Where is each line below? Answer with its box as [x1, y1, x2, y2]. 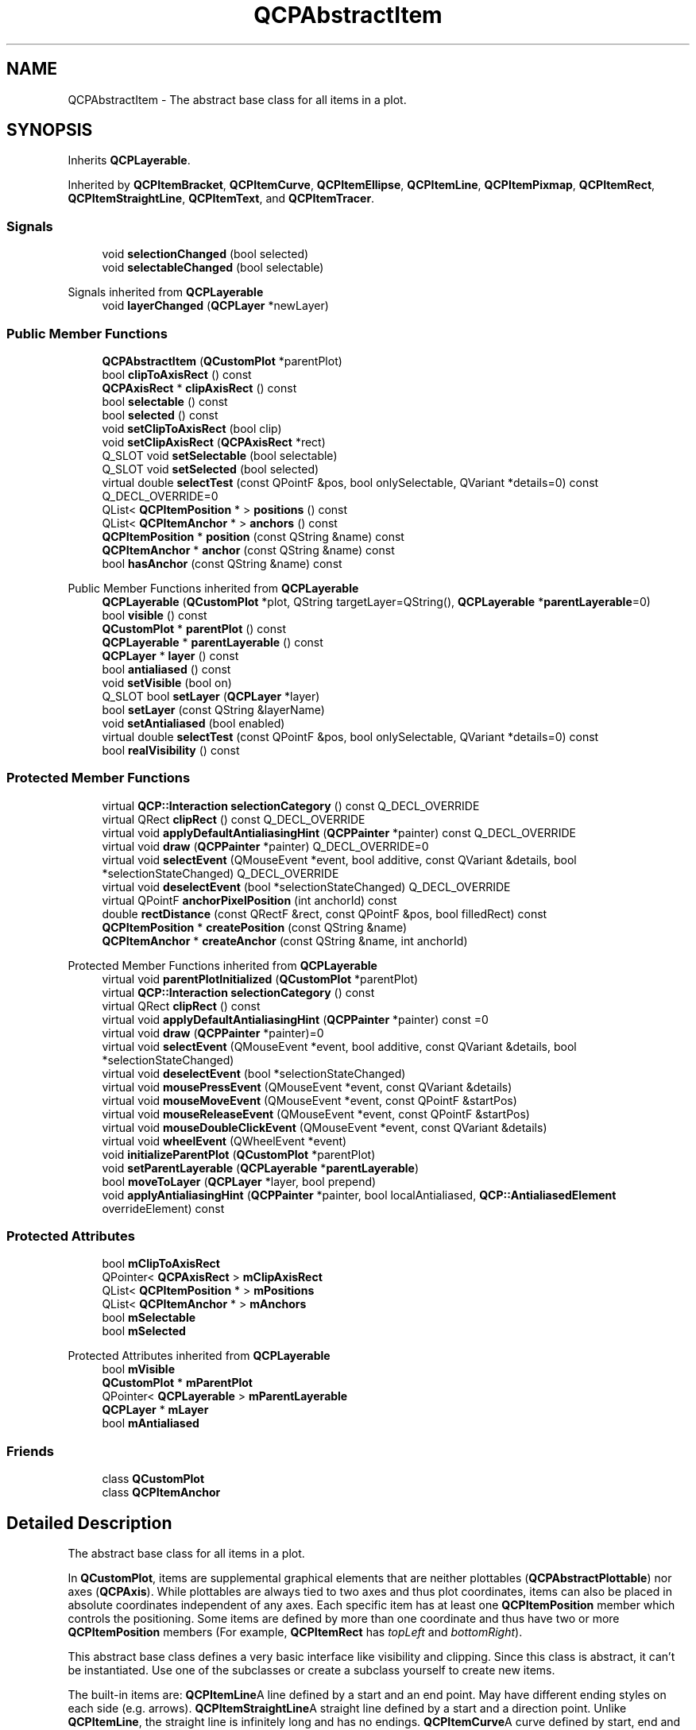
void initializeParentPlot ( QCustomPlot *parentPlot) [102, 1147, 376, 1161]
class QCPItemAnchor [102, 1485, 221, 1500]
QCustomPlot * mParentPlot [102, 1376, 253, 1390]
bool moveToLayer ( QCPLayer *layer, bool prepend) [102, 1174, 377, 1188]
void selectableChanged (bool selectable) [102, 261, 324, 275]
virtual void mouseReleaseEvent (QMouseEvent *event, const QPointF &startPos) [102, 1106, 530, 1121]
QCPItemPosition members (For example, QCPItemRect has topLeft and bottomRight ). [68, 1625, 523, 1639]
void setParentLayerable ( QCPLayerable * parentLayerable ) [102, 1160, 420, 1175]
